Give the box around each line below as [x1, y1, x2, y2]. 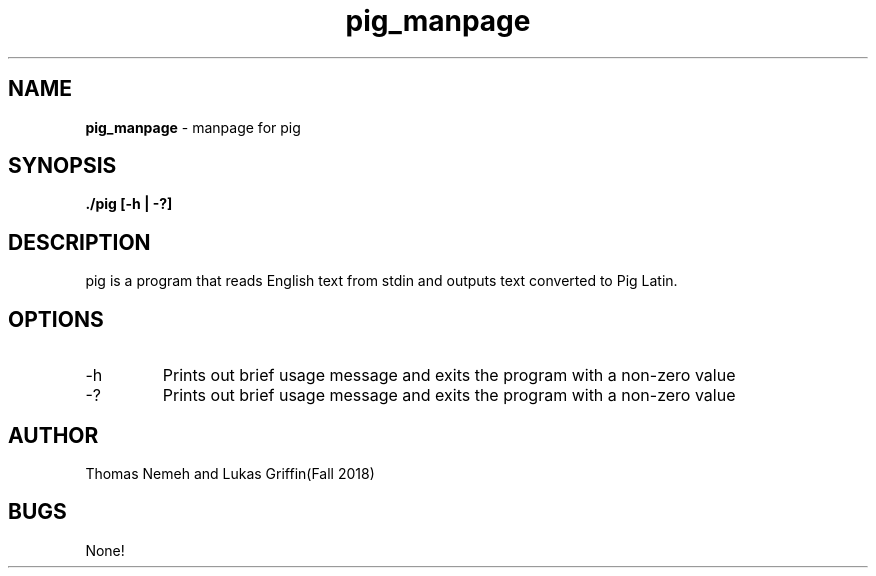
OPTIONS [8, 306, 104, 332]
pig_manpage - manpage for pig [85, 118, 301, 136]
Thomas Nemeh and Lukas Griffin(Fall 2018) [85, 464, 375, 482]
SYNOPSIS [8, 153, 117, 179]
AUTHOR [8, 422, 99, 448]
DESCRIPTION [8, 229, 151, 255]
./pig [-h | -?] [85, 195, 173, 213]
